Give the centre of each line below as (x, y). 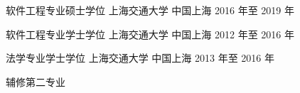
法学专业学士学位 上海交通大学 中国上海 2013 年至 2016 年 (140, 58)
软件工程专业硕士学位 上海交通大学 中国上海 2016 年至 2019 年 (150, 10)
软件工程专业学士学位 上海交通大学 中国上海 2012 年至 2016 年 (150, 34)
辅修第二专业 (36, 81)
